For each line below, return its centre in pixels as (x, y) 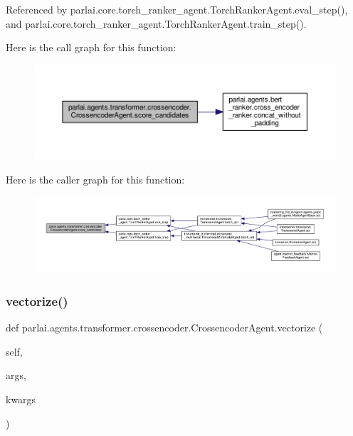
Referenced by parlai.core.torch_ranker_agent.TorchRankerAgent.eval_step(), (177, 9)
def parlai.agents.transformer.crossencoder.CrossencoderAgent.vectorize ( (164, 328)
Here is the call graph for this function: (91, 47)
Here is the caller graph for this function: (95, 180)
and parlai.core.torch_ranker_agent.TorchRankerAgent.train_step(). (156, 23)
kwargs (21, 399)
